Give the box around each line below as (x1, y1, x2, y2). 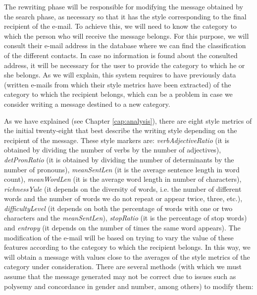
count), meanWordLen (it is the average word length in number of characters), (4, 174, 242, 184)
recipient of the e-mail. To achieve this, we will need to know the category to (4, 21, 237, 31)
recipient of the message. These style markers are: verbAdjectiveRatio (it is (4, 135, 230, 145)
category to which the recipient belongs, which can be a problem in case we (4, 89, 233, 99)
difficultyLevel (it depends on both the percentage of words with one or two (4, 203, 233, 213)
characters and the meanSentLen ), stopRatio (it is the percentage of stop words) (4, 213, 247, 223)
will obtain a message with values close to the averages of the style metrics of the (4, 251, 250, 262)
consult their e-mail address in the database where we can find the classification (4, 40, 246, 51)
